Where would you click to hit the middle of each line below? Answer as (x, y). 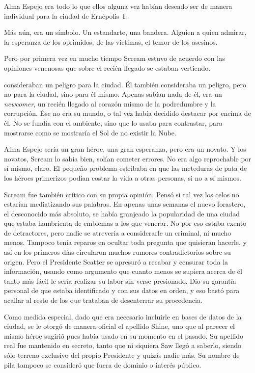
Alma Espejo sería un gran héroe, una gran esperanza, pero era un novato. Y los (125, 149)
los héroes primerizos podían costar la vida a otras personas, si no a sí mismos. (123, 177)
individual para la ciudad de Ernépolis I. (66, 15)
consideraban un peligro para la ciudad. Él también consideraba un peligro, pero (125, 84)
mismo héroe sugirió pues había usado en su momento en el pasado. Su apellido (124, 335)
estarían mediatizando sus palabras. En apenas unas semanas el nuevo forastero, (125, 204)
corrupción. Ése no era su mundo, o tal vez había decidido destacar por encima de (127, 113)
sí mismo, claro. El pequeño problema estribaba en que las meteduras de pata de (126, 168)
